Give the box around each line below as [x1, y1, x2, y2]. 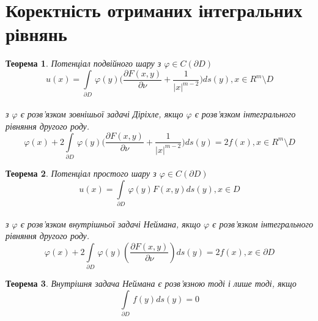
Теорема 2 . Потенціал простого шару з [6, 167, 157, 180]
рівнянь [6, 21, 67, 46]
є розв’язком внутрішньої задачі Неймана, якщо [20, 217, 201, 230]
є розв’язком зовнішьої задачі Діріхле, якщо [20, 108, 183, 120]
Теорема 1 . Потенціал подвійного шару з [6, 57, 161, 70]
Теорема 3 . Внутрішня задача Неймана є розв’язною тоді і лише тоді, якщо [6, 277, 297, 290]
